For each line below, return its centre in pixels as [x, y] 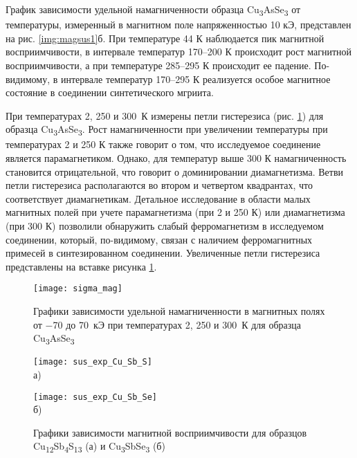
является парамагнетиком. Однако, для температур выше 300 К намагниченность [176, 158]
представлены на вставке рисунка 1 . [81, 266]
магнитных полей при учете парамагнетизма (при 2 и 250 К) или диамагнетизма [175, 212]
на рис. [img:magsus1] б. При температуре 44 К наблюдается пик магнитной [165, 38]
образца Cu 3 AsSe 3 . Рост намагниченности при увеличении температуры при [167, 130]
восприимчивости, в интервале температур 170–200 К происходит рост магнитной [179, 52]
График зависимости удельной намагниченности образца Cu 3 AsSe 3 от [153, 10]
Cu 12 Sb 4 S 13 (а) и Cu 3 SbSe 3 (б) [99, 447]
